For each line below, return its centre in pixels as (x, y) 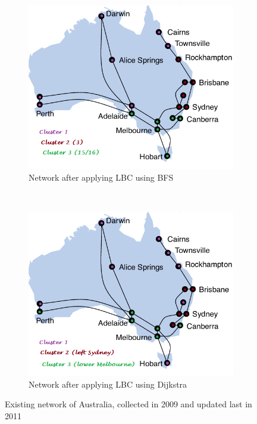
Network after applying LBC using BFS (101, 177)
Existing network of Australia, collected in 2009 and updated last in (128, 404)
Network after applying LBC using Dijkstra (108, 384)
